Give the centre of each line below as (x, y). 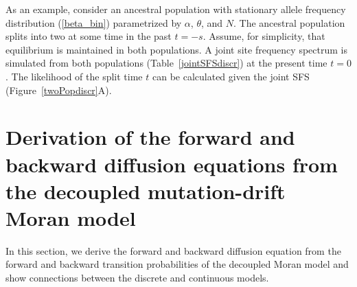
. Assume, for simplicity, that (264, 36)
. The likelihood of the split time (74, 76)
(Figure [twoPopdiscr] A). (59, 90)
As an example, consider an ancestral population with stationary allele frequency (176, 9)
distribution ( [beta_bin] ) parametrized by (94, 22)
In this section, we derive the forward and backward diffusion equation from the (173, 250)
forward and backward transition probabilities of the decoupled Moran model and (177, 264)
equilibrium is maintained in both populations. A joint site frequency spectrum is (176, 49)
